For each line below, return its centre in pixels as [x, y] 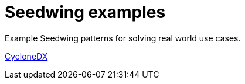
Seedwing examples [85, 12]
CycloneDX [26, 56]
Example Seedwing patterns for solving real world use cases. [123, 38]
